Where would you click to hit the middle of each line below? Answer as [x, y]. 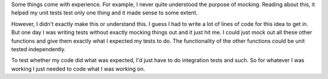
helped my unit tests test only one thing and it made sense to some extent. [104, 13]
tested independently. [39, 49]
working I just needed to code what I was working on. [78, 69]
